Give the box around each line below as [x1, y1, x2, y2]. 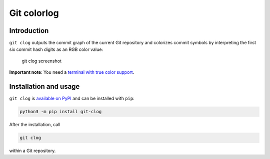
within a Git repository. [9, 148, 56, 154]
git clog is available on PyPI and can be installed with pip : [9, 95, 134, 102]
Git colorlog [9, 7, 59, 18]
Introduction [9, 26, 49, 35]
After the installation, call [9, 122, 60, 128]
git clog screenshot [21, 58, 62, 64]
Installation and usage [9, 82, 80, 91]
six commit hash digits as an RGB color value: [9, 46, 103, 52]
